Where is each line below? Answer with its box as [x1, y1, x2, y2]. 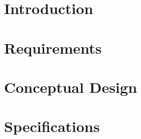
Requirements [4, 37, 102, 58]
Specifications [4, 116, 100, 136]
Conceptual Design [4, 76, 137, 97]
